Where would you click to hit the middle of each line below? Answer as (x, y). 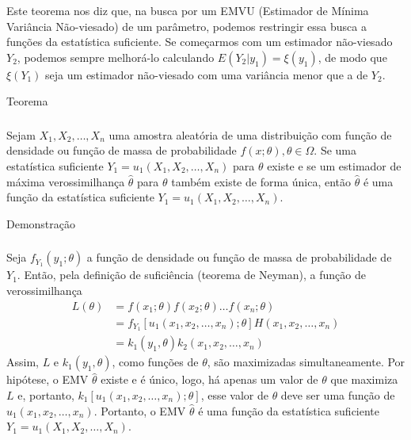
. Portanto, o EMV (140, 410)
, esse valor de (234, 395)
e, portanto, (46, 395)
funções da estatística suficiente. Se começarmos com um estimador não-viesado (200, 42)
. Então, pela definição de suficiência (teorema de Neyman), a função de (191, 275)
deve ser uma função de (338, 395)
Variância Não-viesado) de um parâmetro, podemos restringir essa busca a (186, 26)
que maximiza (364, 379)
